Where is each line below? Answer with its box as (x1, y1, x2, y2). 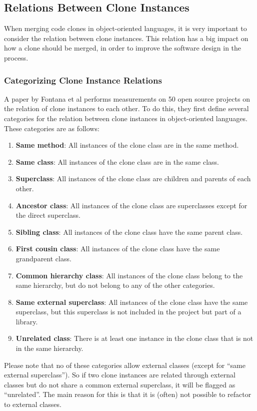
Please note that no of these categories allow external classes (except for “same (4, 359, 245, 370)
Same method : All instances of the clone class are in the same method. (15, 140, 239, 150)
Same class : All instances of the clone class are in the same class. (15, 156, 219, 167)
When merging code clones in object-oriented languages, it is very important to (4, 23, 247, 34)
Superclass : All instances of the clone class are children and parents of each (15, 173, 251, 184)
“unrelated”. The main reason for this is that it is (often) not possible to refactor (4, 389, 251, 399)
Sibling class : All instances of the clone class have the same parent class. (15, 226, 243, 237)
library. (15, 316, 38, 326)
